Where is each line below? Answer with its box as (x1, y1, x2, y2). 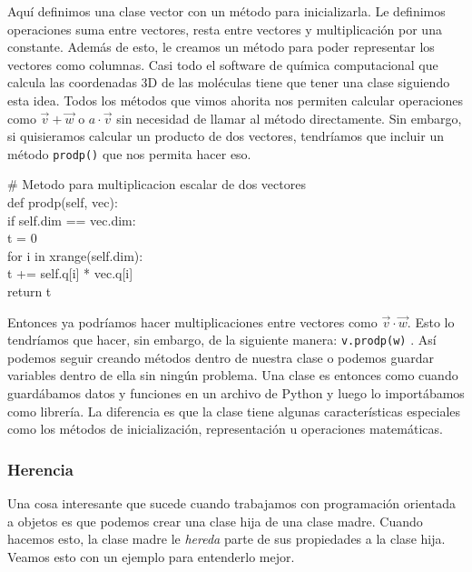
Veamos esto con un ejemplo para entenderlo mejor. (7, 547, 295, 566)
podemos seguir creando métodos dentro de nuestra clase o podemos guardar (7, 347, 435, 366)
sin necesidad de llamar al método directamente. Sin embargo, (116, 108, 462, 127)
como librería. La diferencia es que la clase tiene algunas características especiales (7, 401, 461, 420)
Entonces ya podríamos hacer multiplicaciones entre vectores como (7, 312, 378, 331)
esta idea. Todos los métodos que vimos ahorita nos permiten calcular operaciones (7, 90, 463, 109)
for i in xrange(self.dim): (7, 246, 143, 265)
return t (7, 281, 52, 300)
